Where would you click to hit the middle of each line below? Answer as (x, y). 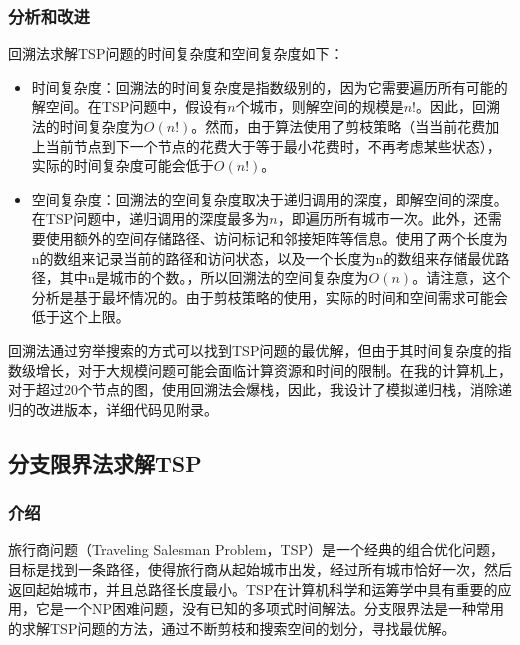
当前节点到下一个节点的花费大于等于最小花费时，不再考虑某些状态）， (273, 145)
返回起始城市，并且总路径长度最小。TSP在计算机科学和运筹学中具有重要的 (253, 588)
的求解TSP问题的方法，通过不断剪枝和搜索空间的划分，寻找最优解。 (232, 627)
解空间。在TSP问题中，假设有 (129, 106)
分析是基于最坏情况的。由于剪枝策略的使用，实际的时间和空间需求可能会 (269, 296)
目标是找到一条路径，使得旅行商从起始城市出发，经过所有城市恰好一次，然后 (260, 568)
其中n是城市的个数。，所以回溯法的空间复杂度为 (214, 277)
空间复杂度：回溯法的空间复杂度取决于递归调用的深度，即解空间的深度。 (269, 198)
